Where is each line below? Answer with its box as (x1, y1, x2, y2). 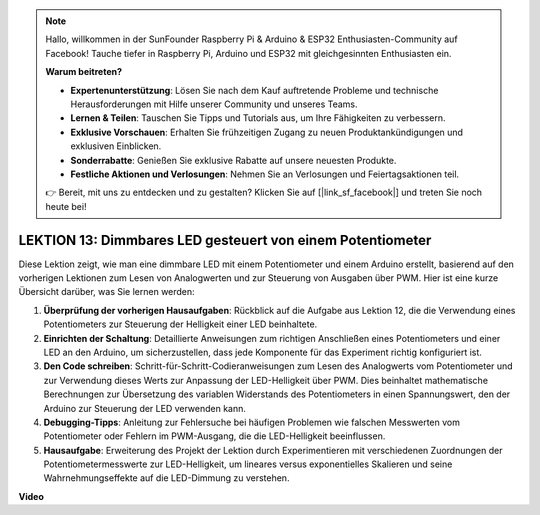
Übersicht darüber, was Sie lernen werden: (18, 286, 195, 298)
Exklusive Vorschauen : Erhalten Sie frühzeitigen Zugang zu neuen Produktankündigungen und (70, 126, 464, 138)
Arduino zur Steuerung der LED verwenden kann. (43, 402, 247, 414)
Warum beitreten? (45, 66, 123, 78)
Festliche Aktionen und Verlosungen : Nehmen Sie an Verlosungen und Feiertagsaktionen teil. (70, 168, 460, 180)
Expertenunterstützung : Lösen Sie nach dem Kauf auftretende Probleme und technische (70, 84, 439, 96)
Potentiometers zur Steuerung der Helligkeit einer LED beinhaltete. (43, 318, 318, 330)
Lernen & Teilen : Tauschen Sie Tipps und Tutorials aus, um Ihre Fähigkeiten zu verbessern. (70, 112, 446, 124)
